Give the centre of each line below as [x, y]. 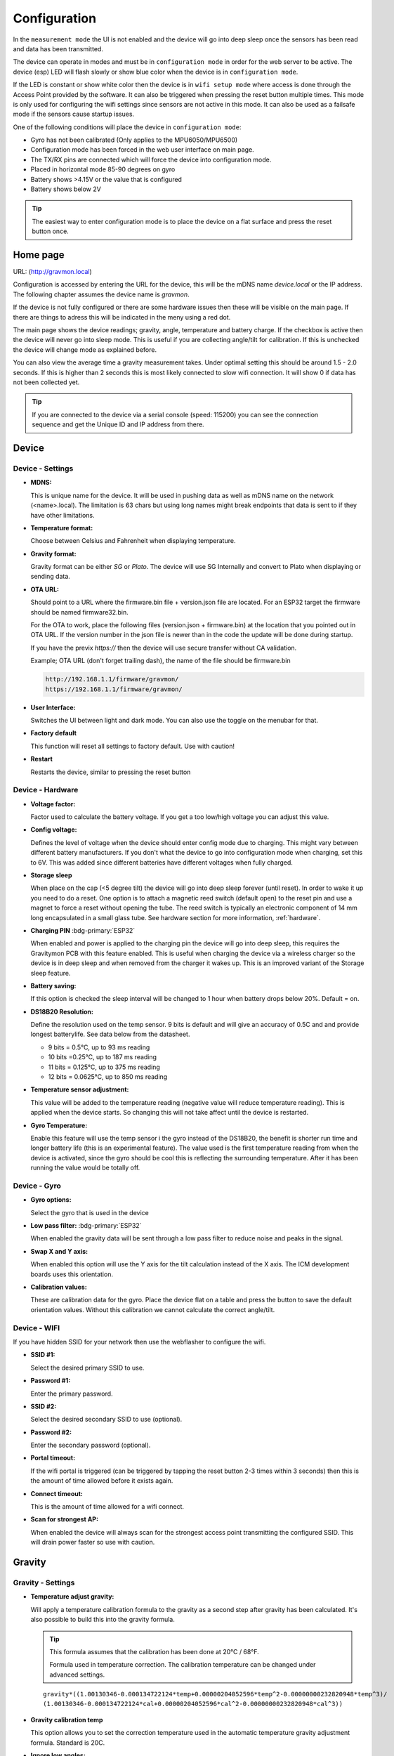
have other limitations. [63, 515]
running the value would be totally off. [85, 1168]
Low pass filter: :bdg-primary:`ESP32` [86, 1226]
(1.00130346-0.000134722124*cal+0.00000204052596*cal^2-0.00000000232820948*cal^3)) [193, 1704]
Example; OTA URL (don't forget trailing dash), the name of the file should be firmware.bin [160, 661]
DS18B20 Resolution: [62, 1011]
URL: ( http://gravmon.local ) [53, 272]
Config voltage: [54, 830]
